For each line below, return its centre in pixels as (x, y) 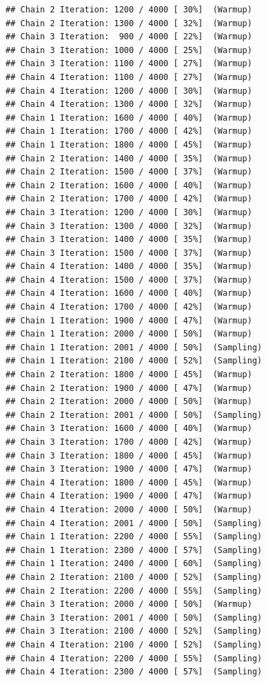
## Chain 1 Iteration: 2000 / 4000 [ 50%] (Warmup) (129, 334)
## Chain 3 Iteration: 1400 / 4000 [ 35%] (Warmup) (129, 240)
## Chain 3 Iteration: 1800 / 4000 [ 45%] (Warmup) (129, 455)
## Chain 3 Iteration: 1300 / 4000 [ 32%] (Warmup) (129, 226)
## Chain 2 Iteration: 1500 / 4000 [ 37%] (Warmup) (129, 172)
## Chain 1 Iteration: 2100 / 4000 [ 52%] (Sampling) (134, 361)
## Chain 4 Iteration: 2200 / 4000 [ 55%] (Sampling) (134, 658)
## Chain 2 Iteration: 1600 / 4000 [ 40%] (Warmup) (129, 185)
